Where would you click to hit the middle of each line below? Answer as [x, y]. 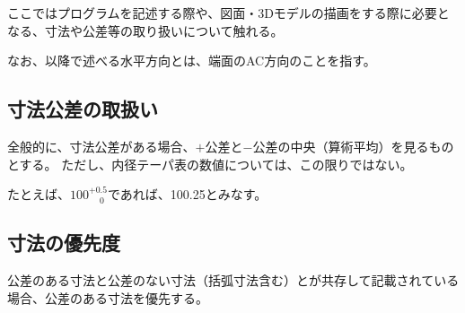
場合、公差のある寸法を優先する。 [108, 297]
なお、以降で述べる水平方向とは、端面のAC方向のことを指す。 [192, 61]
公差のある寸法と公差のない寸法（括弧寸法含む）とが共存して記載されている [233, 279]
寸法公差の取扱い [83, 109]
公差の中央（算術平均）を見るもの [353, 146]
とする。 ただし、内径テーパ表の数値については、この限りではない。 [210, 164]
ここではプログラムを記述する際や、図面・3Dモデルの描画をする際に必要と [228, 13]
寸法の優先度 [64, 243]
